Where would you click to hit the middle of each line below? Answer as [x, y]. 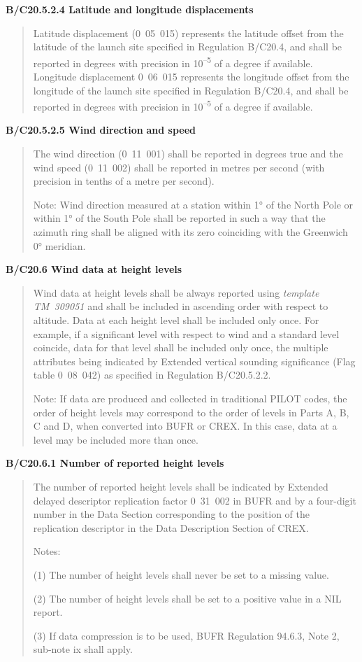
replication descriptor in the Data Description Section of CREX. [171, 527]
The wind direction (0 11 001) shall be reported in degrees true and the [188, 154]
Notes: [47, 551]
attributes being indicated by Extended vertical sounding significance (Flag [194, 361]
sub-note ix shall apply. [83, 649]
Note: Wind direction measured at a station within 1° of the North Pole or [193, 204]
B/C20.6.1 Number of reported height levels [115, 463]
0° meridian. [59, 245]
